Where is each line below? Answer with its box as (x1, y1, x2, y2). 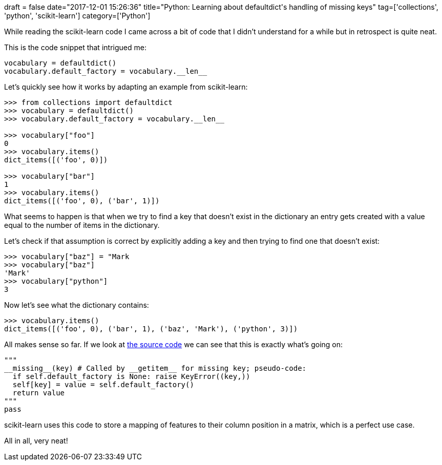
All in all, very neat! (4, 436, 68, 445)
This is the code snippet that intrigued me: (4, 43, 146, 52)
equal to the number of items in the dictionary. (4, 221, 160, 229)
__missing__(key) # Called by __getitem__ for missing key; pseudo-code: (4, 364, 307, 372)
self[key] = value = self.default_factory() (12, 381, 194, 389)
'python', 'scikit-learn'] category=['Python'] (4, 11, 151, 20)
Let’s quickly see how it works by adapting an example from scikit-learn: (4, 82, 248, 91)
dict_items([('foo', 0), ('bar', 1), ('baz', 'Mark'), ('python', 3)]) (4, 325, 298, 333)
